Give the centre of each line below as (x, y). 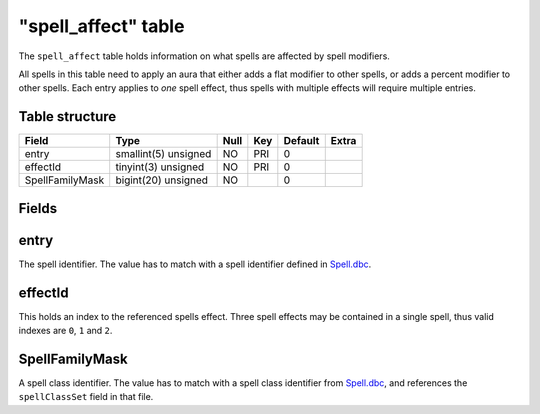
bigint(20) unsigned (162, 180)
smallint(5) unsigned (163, 154)
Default (301, 141)
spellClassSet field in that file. (86, 397)
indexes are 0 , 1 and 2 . (65, 331)
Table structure (67, 116)
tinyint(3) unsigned (160, 167)
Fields (38, 208)
